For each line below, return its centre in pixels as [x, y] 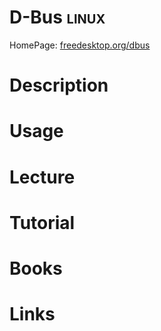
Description [59, 85]
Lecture [42, 177]
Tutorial [42, 222]
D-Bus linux [57, 17]
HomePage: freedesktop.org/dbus [80, 45]
